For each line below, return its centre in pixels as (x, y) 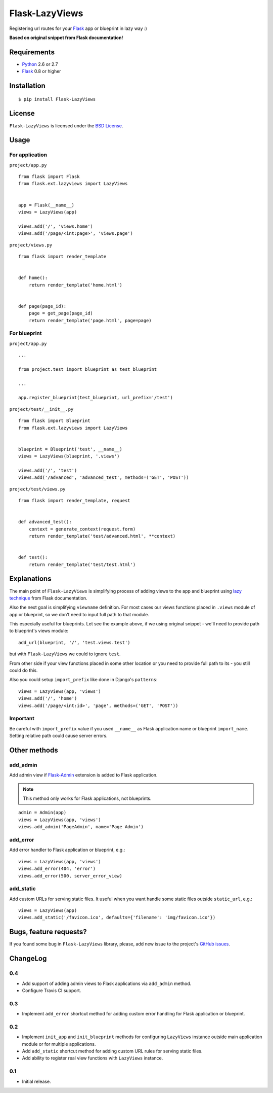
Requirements (32, 52)
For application (28, 155)
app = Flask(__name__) (47, 205)
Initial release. (36, 1081)
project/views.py (31, 245)
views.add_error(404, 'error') (57, 869)
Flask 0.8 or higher (41, 72)
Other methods (34, 750)
